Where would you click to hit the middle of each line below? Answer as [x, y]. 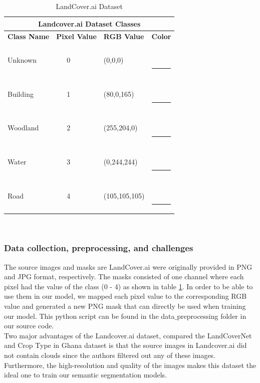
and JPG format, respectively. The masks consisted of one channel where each [124, 276]
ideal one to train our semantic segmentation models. [86, 375]
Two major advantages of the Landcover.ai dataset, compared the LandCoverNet [128, 335]
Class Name [29, 36]
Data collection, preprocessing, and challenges [99, 248]
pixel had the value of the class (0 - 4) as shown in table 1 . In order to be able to [128, 286]
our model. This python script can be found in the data [89, 316]
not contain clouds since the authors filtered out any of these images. [110, 355]
